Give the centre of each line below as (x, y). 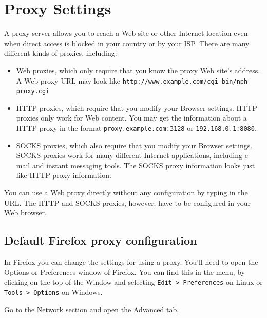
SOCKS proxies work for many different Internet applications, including (129, 155)
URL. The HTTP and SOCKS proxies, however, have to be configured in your (127, 202)
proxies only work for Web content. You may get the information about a (131, 118)
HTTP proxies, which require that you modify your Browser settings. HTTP (137, 107)
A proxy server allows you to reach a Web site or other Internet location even (126, 33)
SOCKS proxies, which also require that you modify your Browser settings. (134, 145)
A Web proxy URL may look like (68, 80)
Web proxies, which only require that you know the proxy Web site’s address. (138, 70)
